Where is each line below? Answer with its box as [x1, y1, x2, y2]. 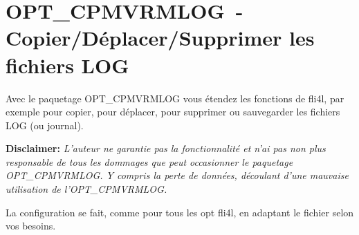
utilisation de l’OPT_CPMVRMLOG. [6, 182, 167, 196]
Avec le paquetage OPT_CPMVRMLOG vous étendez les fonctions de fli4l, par [6, 91, 344, 105]
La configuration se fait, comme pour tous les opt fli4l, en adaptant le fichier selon [6, 205, 354, 219]
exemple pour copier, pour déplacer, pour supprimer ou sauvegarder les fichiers [6, 104, 340, 119]
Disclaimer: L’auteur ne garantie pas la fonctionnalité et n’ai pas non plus [6, 141, 326, 156]
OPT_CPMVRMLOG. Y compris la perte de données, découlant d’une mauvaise [6, 168, 349, 182]
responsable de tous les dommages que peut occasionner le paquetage [6, 154, 293, 169]
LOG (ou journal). [6, 117, 84, 132]
